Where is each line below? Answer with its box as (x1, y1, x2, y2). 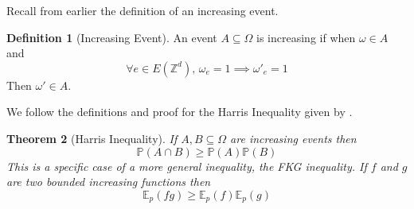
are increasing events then (230, 130, 357, 146)
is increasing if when (256, 29, 356, 45)
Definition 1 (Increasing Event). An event (6, 29, 217, 45)
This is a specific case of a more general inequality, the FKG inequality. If (6, 157, 367, 174)
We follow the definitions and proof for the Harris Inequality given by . (6, 103, 353, 120)
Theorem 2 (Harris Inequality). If (6, 130, 178, 146)
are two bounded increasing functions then (6, 173, 211, 190)
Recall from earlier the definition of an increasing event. (6, 2, 279, 18)
